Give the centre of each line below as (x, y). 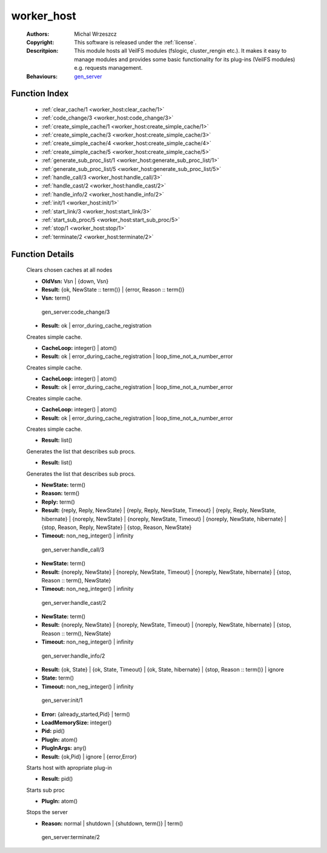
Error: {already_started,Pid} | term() (86, 714)
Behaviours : (42, 76)
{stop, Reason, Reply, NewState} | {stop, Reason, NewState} (117, 527)
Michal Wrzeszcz (96, 34)
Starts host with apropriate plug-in (69, 767)
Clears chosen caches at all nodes (69, 270)
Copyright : (40, 42)
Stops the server (47, 812)
